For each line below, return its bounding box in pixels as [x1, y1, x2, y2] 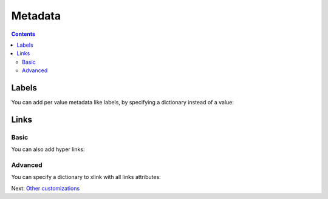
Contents [11, 30, 36, 38]
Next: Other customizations [11, 184, 80, 192]
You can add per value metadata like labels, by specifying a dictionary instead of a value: [11, 99, 234, 106]
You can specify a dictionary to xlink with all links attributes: [11, 174, 161, 181]
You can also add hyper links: [11, 146, 85, 153]
